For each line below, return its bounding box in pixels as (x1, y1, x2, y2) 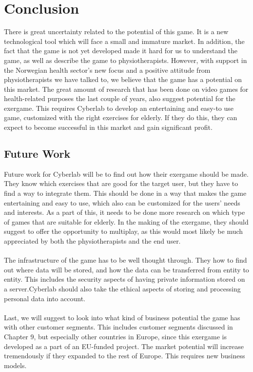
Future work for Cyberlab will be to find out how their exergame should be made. (4, 168, 249, 179)
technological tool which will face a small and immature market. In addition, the (4, 36, 245, 46)
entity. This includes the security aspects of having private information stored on (4, 274, 245, 284)
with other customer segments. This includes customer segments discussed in (4, 322, 233, 332)
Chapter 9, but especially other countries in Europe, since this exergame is (4, 331, 227, 341)
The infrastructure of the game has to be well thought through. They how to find (4, 255, 247, 265)
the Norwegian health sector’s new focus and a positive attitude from (4, 64, 211, 75)
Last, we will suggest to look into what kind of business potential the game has (4, 312, 240, 322)
